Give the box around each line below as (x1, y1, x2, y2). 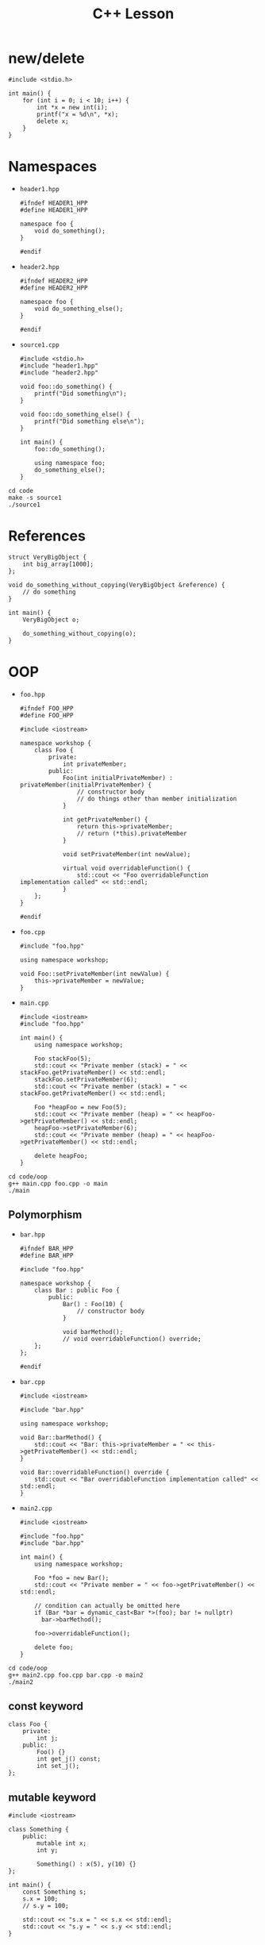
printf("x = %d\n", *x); (36, 110, 119, 118)
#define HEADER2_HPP (19, 283, 88, 292)
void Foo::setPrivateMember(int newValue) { (19, 970, 170, 978)
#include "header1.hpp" (19, 362, 99, 370)
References (8, 527, 86, 545)
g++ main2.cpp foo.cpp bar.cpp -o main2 (8, 1671, 144, 1679)
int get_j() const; (36, 1755, 102, 1763)
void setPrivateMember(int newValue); (62, 850, 191, 858)
